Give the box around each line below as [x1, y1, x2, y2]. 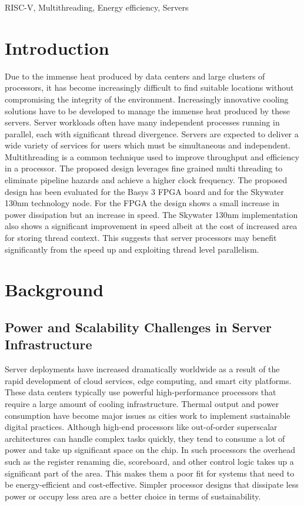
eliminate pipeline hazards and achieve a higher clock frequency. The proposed [5, 174, 288, 186]
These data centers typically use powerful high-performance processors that [5, 386, 276, 398]
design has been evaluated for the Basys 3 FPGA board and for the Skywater [5, 185, 284, 197]
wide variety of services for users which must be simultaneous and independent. [5, 139, 291, 151]
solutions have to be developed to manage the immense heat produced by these [5, 104, 290, 117]
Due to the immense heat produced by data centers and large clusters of [5, 70, 265, 82]
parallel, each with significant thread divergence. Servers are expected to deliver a [5, 127, 299, 140]
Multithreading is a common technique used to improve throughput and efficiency [5, 150, 299, 163]
